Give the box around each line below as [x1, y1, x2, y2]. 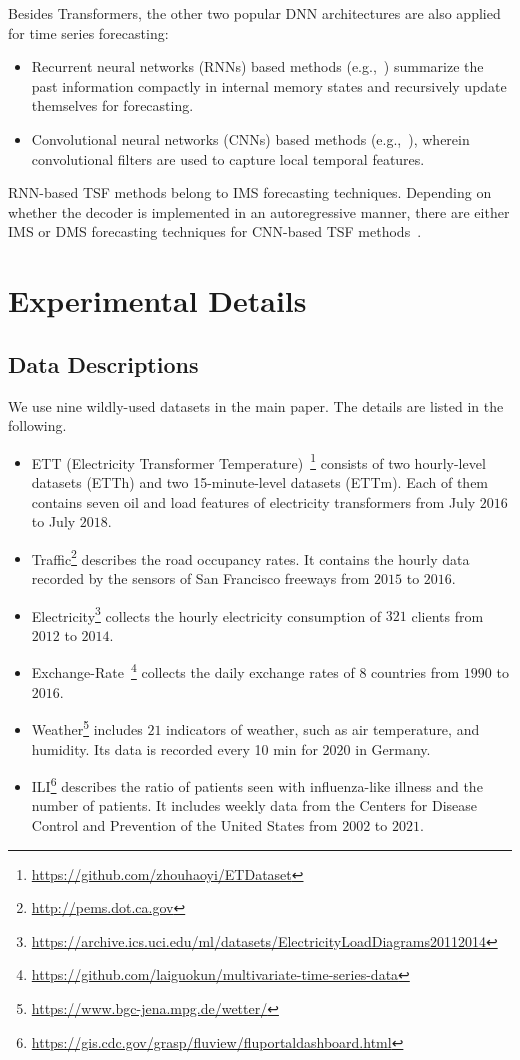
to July [31, 511, 76, 532]
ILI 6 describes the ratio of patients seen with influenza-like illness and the [31, 773, 483, 796]
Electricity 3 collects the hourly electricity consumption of [31, 602, 382, 626]
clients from [411, 605, 484, 626]
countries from [371, 662, 460, 683]
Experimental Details [8, 280, 307, 321]
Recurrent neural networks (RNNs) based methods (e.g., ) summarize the [31, 56, 484, 77]
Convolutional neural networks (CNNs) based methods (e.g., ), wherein [31, 128, 470, 149]
